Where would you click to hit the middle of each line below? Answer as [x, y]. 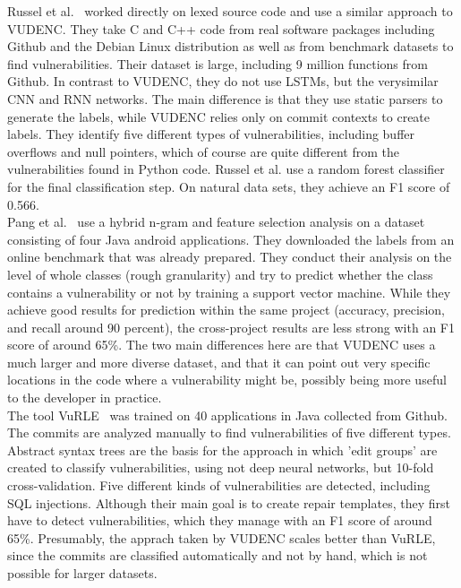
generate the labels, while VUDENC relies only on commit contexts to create [219, 116]
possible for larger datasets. [82, 573]
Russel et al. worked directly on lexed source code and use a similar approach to [230, 11]
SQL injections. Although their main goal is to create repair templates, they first [229, 502]
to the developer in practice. [85, 398]
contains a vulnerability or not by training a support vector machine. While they [229, 292]
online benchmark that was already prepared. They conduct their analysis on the [230, 257]
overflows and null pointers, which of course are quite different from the [203, 151]
